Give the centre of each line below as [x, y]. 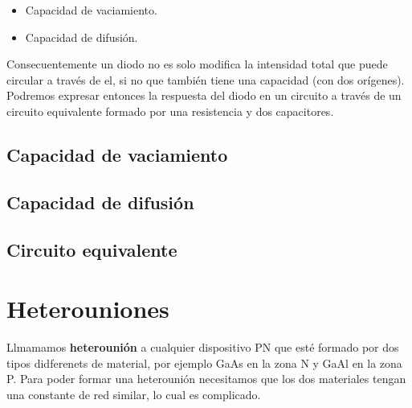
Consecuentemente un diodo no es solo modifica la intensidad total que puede [197, 64]
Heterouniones [88, 309]
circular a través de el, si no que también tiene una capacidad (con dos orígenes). [206, 79]
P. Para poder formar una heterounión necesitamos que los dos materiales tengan [206, 379]
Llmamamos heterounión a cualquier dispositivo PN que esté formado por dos [203, 347]
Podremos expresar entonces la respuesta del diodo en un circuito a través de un [204, 95]
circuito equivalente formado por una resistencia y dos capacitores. [170, 111]
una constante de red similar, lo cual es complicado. [134, 394]
